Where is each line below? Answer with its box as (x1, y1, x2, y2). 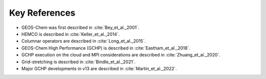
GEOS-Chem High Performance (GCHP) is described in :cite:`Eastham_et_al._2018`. (21, 45, 191, 51)
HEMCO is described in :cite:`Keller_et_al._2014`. (21, 31, 120, 37)
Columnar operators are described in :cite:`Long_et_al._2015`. (21, 38, 146, 44)
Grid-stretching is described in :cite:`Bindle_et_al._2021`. (21, 59, 135, 65)
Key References (9, 7, 76, 18)
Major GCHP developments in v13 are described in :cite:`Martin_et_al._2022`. (21, 65, 177, 71)
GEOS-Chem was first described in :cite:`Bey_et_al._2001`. (21, 25, 140, 30)
